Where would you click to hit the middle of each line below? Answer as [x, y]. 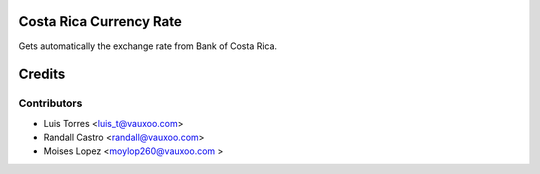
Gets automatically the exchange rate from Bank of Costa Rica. [148, 46]
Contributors [50, 103]
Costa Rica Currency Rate [100, 21]
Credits [42, 74]
